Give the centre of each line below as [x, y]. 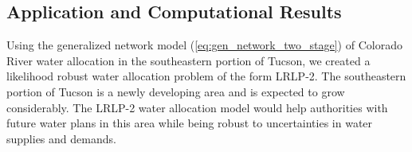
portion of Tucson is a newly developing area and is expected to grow [176, 91]
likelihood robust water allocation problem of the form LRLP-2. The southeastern [206, 76]
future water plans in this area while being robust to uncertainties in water [190, 123]
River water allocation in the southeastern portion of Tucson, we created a [188, 60]
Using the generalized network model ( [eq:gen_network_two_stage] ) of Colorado [204, 45]
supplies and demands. [61, 138]
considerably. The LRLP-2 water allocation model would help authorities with [197, 107]
